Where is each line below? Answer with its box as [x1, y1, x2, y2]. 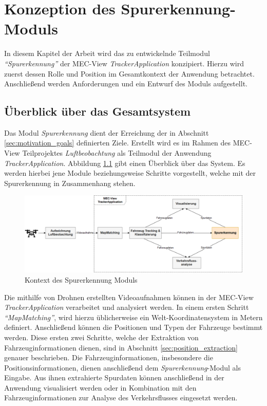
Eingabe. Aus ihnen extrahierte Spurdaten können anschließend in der [4, 372, 224, 383]
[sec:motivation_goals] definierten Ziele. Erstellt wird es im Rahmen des [4, 137, 231, 148]
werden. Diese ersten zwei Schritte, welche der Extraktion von [4, 331, 199, 342]
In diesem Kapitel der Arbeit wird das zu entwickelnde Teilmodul [4, 48, 210, 59]
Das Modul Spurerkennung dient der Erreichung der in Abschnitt [4, 127, 209, 138]
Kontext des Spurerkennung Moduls [25, 274, 138, 285]
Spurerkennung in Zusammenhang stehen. [4, 177, 136, 188]
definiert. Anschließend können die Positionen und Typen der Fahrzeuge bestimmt [4, 322, 263, 333]
